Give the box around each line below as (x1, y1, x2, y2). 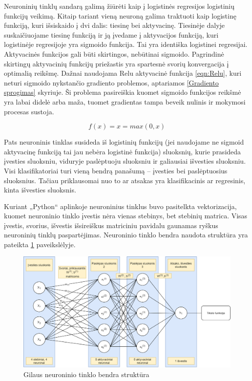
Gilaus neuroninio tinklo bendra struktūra (23, 369, 149, 379)
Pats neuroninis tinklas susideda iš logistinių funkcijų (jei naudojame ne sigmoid (4, 137, 244, 147)
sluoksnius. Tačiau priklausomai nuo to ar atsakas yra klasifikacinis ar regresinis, (4, 175, 246, 185)
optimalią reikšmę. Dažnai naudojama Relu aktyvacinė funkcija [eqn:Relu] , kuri (4, 68, 242, 78)
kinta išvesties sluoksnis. (4, 185, 76, 195)
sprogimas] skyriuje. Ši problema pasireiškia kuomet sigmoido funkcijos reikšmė (4, 87, 241, 97)
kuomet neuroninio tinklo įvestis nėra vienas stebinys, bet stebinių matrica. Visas (4, 211, 248, 221)
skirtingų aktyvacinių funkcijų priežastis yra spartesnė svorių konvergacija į (4, 58, 229, 68)
